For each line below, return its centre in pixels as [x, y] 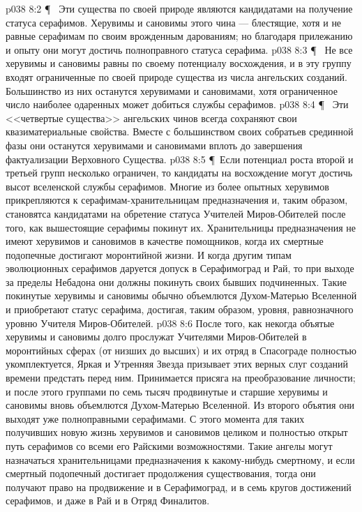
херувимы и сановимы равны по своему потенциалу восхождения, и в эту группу [179, 63]
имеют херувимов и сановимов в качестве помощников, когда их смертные [165, 241]
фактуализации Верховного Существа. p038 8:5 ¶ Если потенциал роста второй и [180, 159]
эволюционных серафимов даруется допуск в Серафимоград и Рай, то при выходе [180, 268]
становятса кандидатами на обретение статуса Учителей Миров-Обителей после [176, 213]
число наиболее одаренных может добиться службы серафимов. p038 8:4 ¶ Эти [177, 104]
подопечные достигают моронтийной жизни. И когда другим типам [149, 254]
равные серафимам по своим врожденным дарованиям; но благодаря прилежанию [179, 36]
